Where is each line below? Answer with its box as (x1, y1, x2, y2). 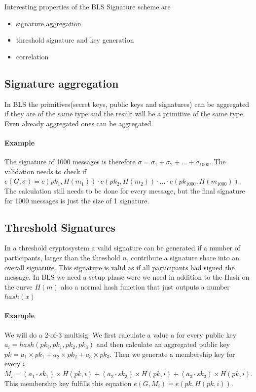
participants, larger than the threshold (4, 252, 120, 262)
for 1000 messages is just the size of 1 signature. (4, 195, 149, 205)
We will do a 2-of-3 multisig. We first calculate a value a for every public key (4, 329, 237, 340)
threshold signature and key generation (16, 35, 134, 45)
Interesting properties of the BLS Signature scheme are (4, 1, 171, 11)
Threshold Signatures (4, 219, 116, 235)
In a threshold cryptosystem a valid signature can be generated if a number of (4, 243, 241, 253)
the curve (4, 281, 33, 292)
